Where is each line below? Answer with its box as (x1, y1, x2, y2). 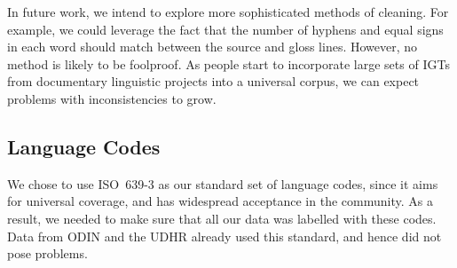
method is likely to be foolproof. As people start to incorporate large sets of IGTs (7, 54, 450, 73)
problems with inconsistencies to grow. (7, 89, 217, 107)
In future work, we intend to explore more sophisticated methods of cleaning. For (7, 3, 449, 20)
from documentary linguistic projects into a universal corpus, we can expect (7, 72, 420, 91)
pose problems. (7, 244, 88, 263)
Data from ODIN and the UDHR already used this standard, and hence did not (7, 226, 442, 245)
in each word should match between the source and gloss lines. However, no (7, 37, 418, 56)
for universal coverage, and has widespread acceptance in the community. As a (7, 192, 433, 210)
